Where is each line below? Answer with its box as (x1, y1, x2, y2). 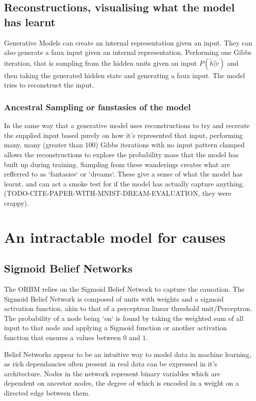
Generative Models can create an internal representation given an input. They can (4, 37, 253, 47)
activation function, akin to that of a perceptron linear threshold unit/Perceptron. (4, 303, 253, 313)
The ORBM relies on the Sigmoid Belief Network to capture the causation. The (4, 284, 245, 294)
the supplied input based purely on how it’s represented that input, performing (4, 130, 243, 140)
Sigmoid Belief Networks (4, 261, 133, 276)
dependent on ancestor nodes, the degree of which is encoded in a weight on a (4, 378, 239, 388)
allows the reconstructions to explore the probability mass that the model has (4, 149, 239, 159)
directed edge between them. (4, 388, 90, 398)
